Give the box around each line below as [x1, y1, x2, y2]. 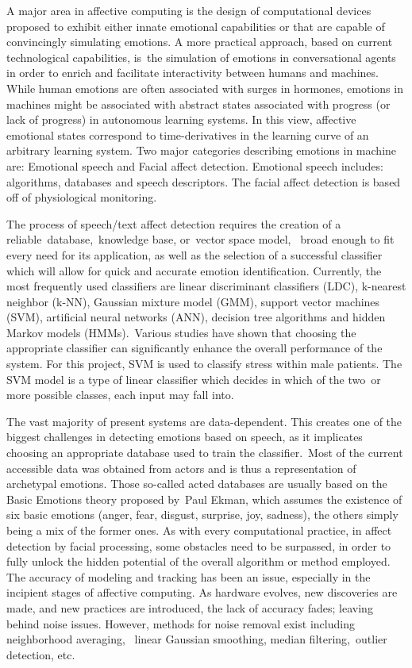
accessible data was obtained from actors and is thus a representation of [6, 459, 356, 476]
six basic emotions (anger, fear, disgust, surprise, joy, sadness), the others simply [6, 506, 399, 523]
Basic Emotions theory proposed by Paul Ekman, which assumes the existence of [6, 490, 402, 507]
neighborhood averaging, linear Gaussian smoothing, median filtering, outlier [6, 631, 387, 647]
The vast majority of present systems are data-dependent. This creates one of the [6, 413, 402, 429]
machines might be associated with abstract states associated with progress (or [6, 95, 391, 112]
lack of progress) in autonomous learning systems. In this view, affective [6, 111, 356, 128]
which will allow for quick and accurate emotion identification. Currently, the [6, 262, 382, 278]
